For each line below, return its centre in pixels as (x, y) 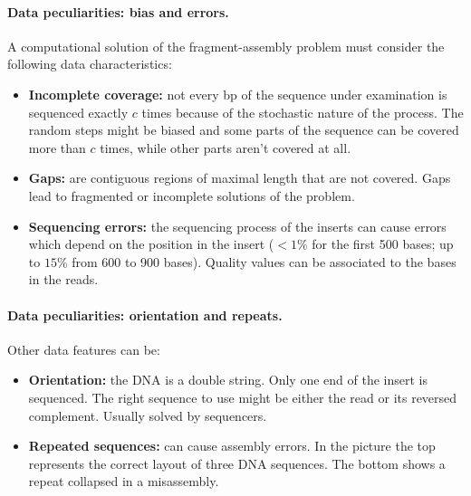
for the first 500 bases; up (383, 244)
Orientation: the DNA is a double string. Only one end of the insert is (228, 380)
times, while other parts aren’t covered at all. (226, 147)
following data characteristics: (90, 64)
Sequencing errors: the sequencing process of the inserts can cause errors (237, 226)
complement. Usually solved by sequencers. (148, 415)
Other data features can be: (84, 349)
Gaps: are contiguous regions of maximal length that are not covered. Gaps (240, 178)
